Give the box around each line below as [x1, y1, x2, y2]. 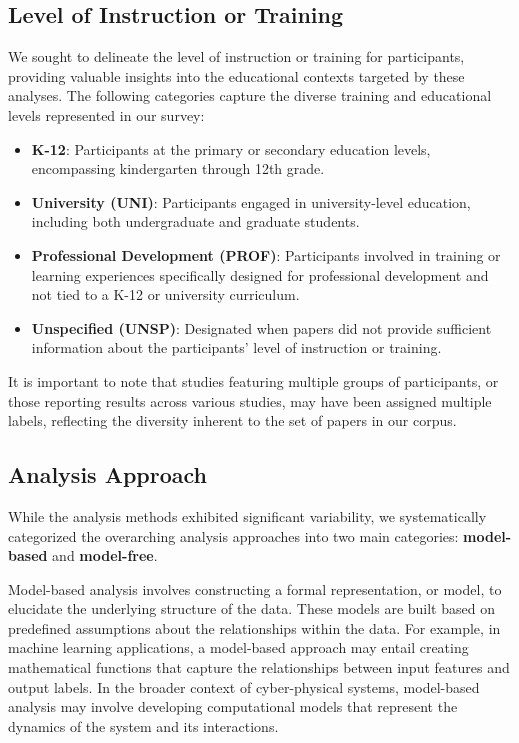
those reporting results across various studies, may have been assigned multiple [8, 390, 492, 411]
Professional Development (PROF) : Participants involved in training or [31, 244, 501, 265]
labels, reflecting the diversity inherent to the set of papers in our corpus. [8, 410, 457, 431]
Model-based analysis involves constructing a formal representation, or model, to [8, 578, 502, 599]
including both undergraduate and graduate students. [31, 211, 360, 232]
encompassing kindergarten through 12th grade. [31, 158, 325, 179]
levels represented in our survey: [8, 104, 205, 125]
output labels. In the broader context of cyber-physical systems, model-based [8, 676, 480, 697]
